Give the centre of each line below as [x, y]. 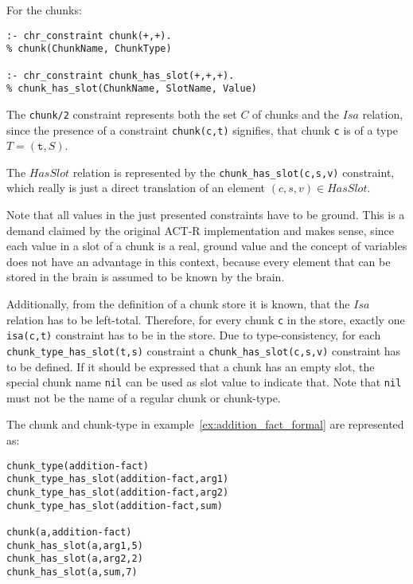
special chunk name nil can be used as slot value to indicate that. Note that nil [204, 382]
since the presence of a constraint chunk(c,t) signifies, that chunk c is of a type [202, 129]
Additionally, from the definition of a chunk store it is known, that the [178, 304]
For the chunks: [44, 10]
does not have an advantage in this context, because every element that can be [199, 261]
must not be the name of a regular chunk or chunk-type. [144, 397]
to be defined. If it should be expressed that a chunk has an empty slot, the [191, 366]
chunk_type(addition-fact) [78, 466]
